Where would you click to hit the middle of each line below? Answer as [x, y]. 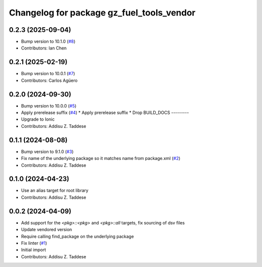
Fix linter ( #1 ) [34, 243]
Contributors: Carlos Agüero [49, 80]
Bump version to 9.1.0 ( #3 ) [47, 151]
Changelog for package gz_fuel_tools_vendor [102, 13]
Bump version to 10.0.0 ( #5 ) [49, 106]
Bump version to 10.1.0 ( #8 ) [48, 42]
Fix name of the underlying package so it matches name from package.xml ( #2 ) [101, 158]
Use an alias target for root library [55, 190]
